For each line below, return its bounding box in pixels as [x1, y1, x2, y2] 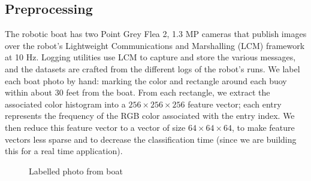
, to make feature [232, 121, 295, 133]
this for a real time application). [5, 145, 123, 157]
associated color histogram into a [5, 97, 126, 110]
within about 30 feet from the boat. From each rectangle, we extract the [5, 86, 270, 99]
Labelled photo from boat [29, 164, 123, 177]
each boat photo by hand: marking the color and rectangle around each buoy [5, 74, 287, 87]
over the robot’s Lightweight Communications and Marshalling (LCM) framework [5, 39, 305, 51]
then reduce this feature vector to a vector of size [5, 121, 186, 133]
